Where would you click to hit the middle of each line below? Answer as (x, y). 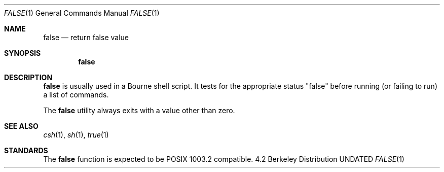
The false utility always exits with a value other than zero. (139, 110)
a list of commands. (76, 95)
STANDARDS (26, 150)
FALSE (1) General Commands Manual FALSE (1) (82, 13)
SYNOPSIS (23, 53)
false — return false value (86, 37)
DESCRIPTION (28, 77)
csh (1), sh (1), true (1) (76, 135)
